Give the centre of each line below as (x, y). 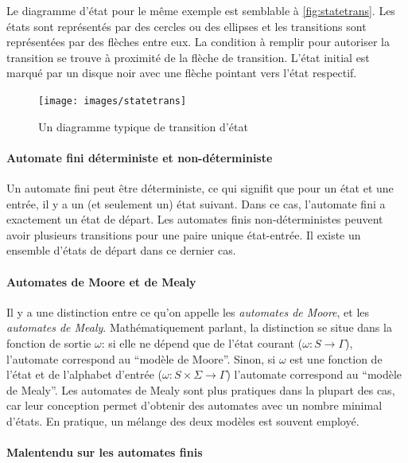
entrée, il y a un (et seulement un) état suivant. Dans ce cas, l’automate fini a (196, 203)
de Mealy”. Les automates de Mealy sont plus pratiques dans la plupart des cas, (201, 389)
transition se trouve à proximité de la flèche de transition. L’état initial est (188, 57)
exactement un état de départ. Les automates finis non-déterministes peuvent (195, 219)
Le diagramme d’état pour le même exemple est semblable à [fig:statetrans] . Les (201, 10)
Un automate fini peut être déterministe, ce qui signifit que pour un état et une (200, 188)
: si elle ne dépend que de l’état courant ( (202, 342)
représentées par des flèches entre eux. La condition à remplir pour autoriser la (198, 42)
